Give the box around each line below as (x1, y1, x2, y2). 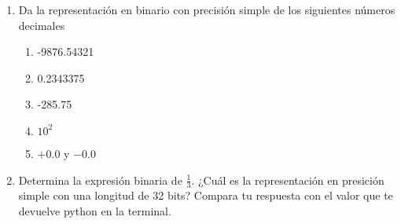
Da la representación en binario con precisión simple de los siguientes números (18, 2, 395, 17)
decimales (18, 17, 65, 33)
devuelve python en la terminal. (18, 202, 171, 218)
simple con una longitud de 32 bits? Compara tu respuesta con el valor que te (18, 187, 393, 204)
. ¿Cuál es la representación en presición (191, 171, 384, 188)
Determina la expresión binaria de (18, 171, 182, 188)
